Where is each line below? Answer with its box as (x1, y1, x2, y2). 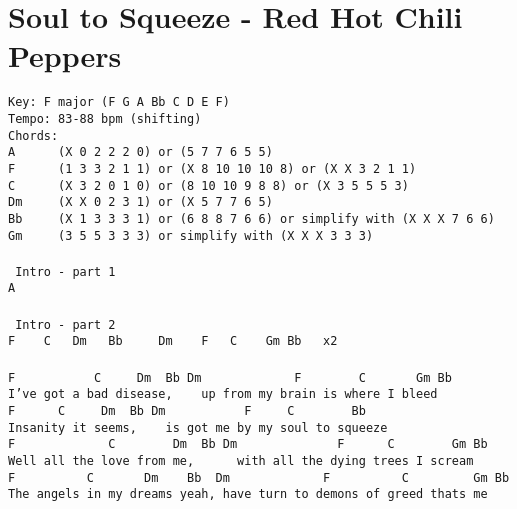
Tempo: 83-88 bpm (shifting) (8, 111, 202, 126)
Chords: (8, 128, 59, 143)
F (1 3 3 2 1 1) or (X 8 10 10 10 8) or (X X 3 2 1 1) (8, 161, 417, 176)
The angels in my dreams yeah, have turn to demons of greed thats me (8, 487, 488, 502)
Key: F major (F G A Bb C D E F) (8, 95, 230, 110)
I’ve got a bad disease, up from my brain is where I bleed (8, 387, 438, 402)
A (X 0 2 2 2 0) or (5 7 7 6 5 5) (8, 145, 273, 160)
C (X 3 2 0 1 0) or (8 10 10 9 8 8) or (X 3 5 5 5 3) (8, 178, 409, 193)
